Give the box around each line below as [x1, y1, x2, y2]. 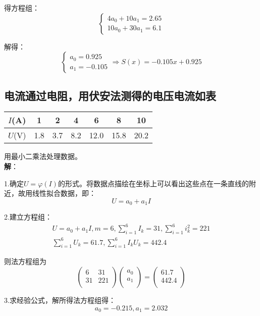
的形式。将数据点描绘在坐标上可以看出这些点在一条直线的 [58, 178, 249, 188]
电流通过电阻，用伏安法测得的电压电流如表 [4, 87, 216, 103]
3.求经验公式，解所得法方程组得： [4, 295, 116, 305]
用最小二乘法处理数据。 [4, 151, 82, 162]
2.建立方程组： [4, 212, 52, 222]
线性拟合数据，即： [32, 188, 96, 198]
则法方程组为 [4, 256, 46, 267]
